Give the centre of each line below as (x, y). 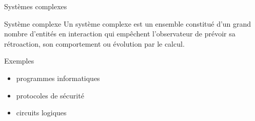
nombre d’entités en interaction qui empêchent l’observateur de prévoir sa (120, 34)
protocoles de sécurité (50, 95)
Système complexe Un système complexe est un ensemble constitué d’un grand (128, 23)
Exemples (19, 61)
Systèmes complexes (36, 6)
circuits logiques (41, 113)
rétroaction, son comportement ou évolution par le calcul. (94, 43)
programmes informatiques (58, 78)
